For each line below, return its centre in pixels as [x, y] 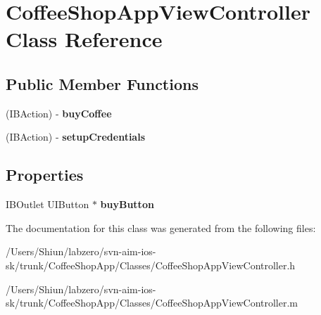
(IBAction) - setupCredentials [76, 137]
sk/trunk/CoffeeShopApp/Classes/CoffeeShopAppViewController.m [152, 303]
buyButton [127, 204]
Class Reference [84, 39]
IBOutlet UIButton [48, 204]
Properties [45, 175]
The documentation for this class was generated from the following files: [161, 227]
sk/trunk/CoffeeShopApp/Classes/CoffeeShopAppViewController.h [151, 265]
